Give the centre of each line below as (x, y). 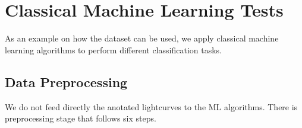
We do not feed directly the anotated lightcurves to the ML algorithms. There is (151, 106)
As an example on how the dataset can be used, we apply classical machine (142, 38)
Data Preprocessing (66, 81)
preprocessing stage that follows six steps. (81, 118)
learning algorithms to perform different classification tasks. (113, 49)
